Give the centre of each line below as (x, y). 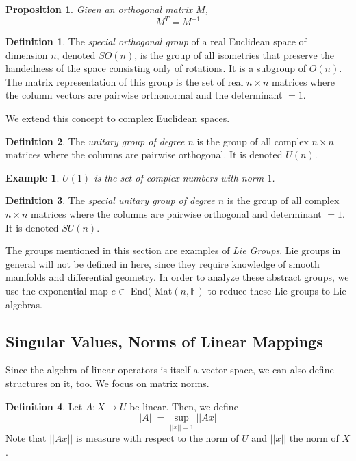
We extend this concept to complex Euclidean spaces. (118, 118)
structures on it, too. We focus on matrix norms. (107, 383)
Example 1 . (33, 177)
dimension (27, 54)
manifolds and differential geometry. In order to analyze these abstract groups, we (177, 277)
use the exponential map (57, 290)
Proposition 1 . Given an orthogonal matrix (99, 9)
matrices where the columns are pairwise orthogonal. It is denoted (144, 154)
